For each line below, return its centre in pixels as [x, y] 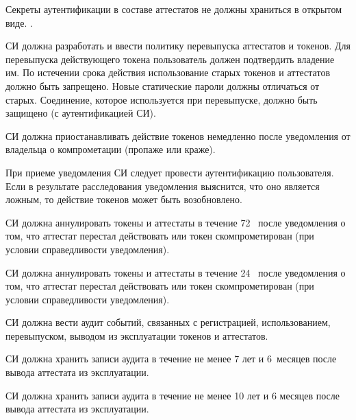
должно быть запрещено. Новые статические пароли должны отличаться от [163, 85]
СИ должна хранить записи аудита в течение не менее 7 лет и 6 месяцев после [171, 359]
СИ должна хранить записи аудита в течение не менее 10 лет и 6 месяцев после [173, 395]
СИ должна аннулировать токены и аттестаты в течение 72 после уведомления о [176, 222]
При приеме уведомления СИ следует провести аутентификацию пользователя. [170, 172]
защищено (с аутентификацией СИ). [81, 113]
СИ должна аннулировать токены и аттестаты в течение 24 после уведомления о [176, 272]
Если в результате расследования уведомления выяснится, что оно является [163, 186]
